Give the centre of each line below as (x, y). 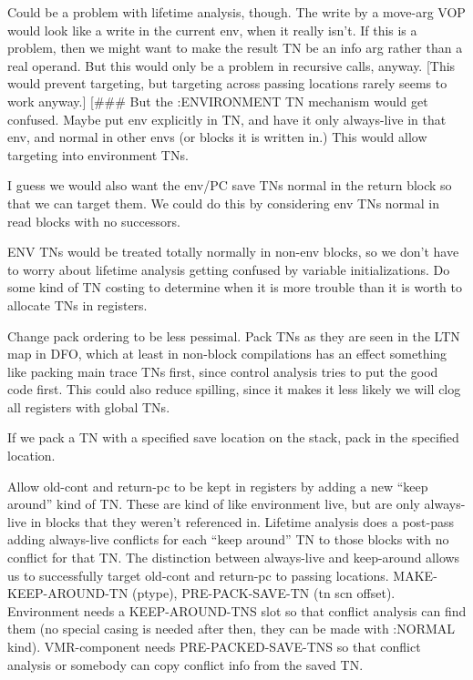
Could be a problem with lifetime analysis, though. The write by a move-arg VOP (236, 12)
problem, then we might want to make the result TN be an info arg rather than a (235, 48)
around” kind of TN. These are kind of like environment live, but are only (214, 504)
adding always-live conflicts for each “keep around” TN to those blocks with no (228, 539)
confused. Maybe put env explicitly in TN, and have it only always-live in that (227, 119)
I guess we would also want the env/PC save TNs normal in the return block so (230, 185)
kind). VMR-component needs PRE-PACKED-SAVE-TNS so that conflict (214, 646)
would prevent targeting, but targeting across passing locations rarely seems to (227, 83)
